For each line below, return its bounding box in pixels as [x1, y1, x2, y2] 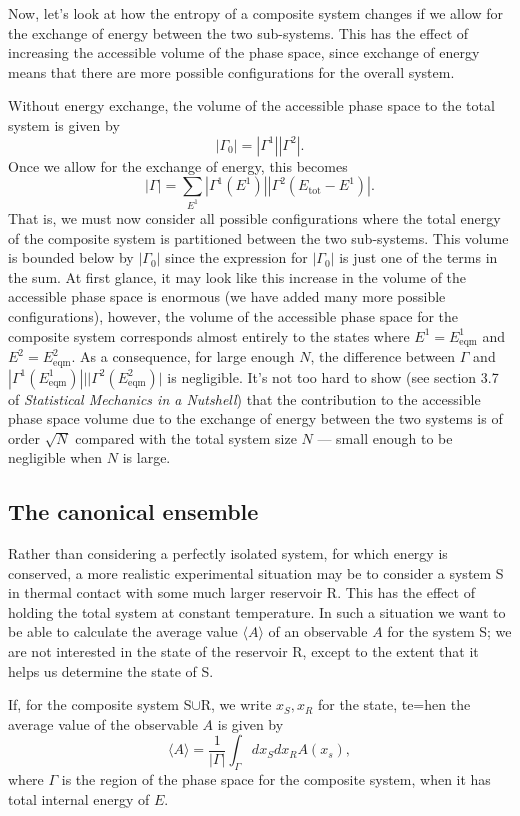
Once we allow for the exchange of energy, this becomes [8, 155, 348, 176]
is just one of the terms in [339, 247, 498, 268]
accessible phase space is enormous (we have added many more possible [8, 286, 446, 307]
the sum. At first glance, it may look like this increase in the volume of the [8, 266, 467, 287]
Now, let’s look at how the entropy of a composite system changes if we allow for [8, 3, 504, 23]
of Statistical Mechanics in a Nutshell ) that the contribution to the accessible [8, 388, 481, 409]
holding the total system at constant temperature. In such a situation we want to [8, 601, 506, 622]
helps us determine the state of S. [8, 660, 214, 681]
